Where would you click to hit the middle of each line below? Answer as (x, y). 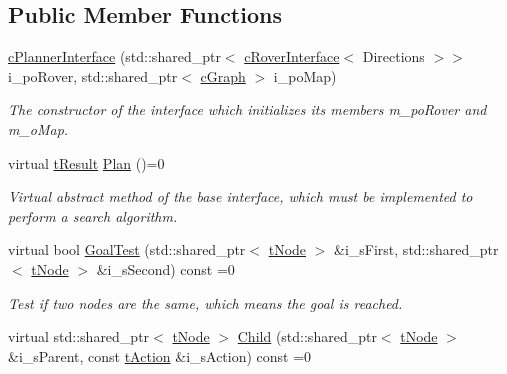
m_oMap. (38, 128)
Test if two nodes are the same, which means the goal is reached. (205, 302)
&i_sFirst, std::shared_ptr (416, 249)
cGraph (223, 75)
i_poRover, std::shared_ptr (93, 75)
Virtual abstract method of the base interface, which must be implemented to (240, 196)
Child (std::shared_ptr (307, 336)
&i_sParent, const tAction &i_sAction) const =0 (160, 355)
